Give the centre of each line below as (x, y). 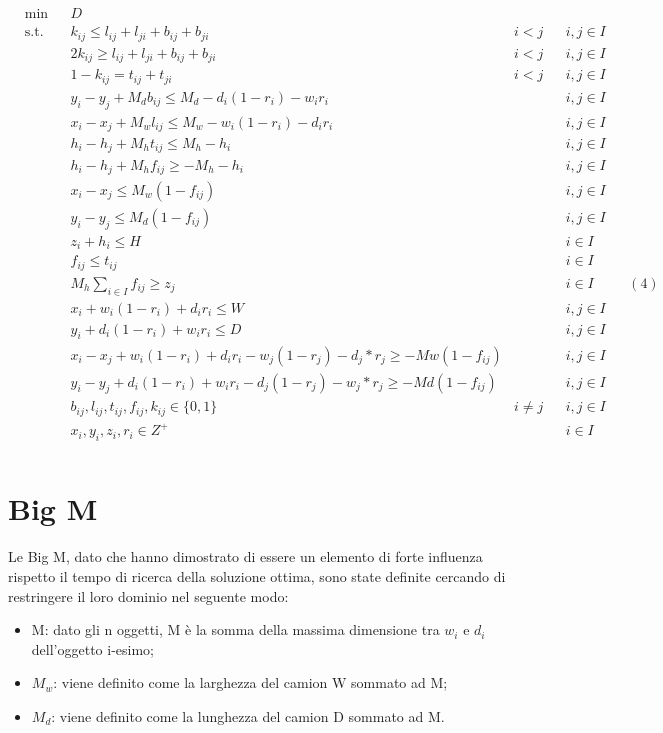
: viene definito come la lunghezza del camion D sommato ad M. (248, 715)
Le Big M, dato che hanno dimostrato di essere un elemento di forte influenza (245, 556)
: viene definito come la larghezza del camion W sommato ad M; (250, 682)
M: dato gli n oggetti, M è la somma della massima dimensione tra (235, 629)
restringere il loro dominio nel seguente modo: (148, 595)
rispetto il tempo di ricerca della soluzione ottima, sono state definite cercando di (257, 575)
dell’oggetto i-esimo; (92, 648)
